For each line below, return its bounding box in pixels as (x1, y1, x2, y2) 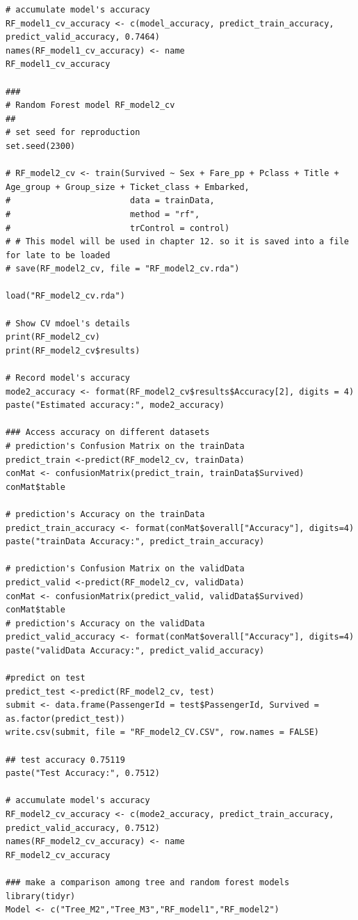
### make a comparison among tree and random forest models (6, 878, 290, 887)
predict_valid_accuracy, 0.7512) (6, 823, 160, 833)
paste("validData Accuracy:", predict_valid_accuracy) (6, 645, 265, 656)
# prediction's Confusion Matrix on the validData (6, 564, 245, 574)
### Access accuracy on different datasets (6, 427, 210, 438)
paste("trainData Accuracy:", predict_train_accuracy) (6, 537, 265, 547)
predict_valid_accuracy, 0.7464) (6, 32, 160, 42)
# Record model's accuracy (6, 373, 130, 383)
